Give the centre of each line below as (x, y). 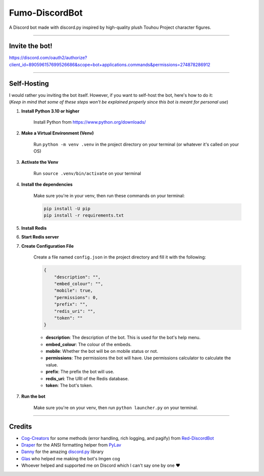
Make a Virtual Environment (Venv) (57, 133)
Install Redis (34, 228)
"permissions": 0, (76, 297)
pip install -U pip (67, 208)
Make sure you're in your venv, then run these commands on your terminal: (109, 195)
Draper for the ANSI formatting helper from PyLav (71, 445)
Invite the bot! (31, 46)
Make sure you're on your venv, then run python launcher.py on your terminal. (116, 408)
